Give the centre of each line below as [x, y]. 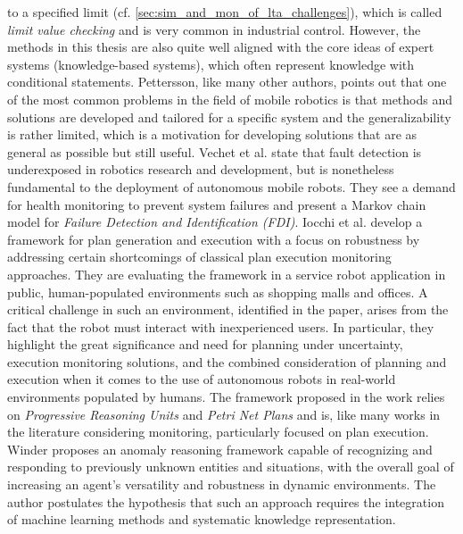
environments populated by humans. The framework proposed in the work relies [226, 397]
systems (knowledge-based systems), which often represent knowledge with [211, 64]
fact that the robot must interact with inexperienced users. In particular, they [221, 326]
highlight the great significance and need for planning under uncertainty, [205, 344]
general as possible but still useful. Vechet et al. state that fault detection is [215, 151]
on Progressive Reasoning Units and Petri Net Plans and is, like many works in [224, 414]
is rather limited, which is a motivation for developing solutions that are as [212, 134]
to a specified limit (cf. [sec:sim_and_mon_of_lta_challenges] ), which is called [225, 12]
